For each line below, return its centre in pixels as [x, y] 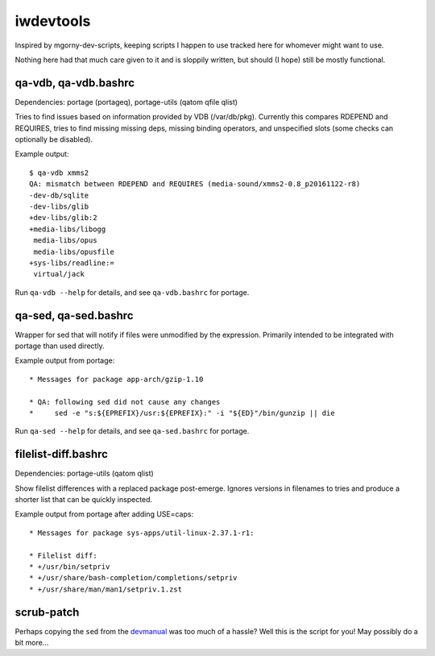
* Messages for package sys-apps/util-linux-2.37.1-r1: [142, 533]
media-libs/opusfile [74, 251]
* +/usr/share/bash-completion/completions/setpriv [133, 578]
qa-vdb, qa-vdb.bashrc [75, 83]
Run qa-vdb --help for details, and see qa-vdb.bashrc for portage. [132, 292]
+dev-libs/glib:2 [63, 218]
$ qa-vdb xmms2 [59, 172]
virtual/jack [59, 274]
